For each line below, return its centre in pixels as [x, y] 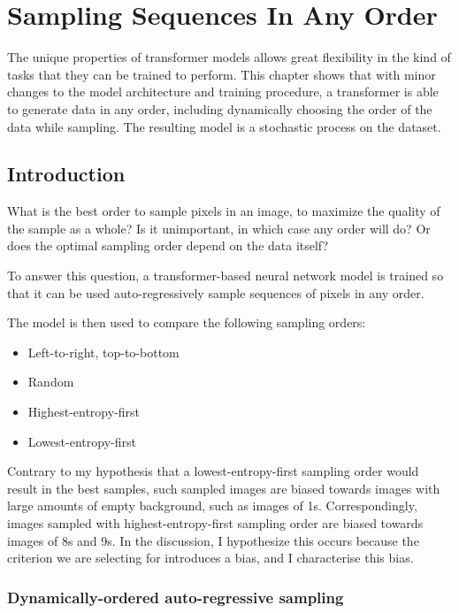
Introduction [66, 174]
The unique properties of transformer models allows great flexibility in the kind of [229, 57]
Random [51, 382]
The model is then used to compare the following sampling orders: [187, 322]
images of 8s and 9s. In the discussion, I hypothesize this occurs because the [213, 540]
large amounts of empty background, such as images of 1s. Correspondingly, [212, 506]
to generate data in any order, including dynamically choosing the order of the [220, 108]
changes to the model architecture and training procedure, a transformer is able [223, 92]
